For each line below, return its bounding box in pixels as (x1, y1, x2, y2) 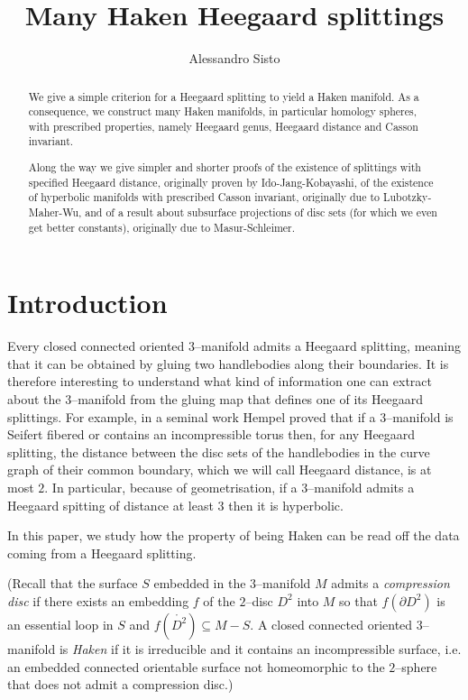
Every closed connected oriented (7, 336, 185, 355)
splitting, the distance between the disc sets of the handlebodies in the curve (7, 442, 430, 461)
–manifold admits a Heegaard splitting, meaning (195, 336, 461, 355)
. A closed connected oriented (250, 614, 413, 633)
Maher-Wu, (28, 205, 82, 219)
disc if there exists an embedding (7, 591, 189, 610)
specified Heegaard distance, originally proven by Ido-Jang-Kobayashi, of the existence (28, 174, 434, 189)
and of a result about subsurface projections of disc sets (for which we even (85, 205, 437, 219)
